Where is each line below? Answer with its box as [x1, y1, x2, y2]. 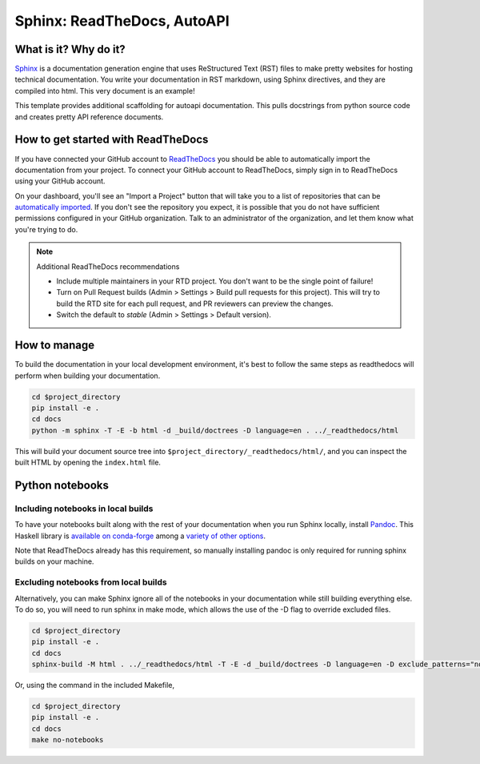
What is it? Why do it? [14, 42, 126, 56]
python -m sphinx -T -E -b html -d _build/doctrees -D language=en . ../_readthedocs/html [31, 425, 399, 435]
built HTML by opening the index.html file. [14, 457, 162, 468]
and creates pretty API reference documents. [14, 112, 164, 122]
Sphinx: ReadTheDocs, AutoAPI [14, 12, 230, 30]
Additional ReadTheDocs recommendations [36, 261, 180, 271]
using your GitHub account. [14, 176, 106, 186]
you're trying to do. [14, 224, 78, 234]
